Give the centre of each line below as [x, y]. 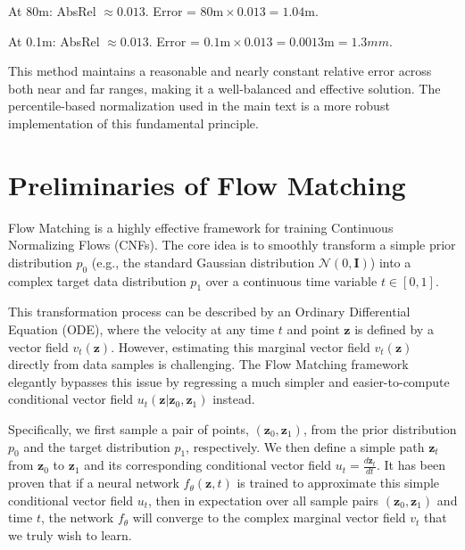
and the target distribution [97, 446]
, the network [77, 517]
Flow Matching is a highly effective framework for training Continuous [201, 227]
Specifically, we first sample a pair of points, [129, 429]
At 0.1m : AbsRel [54, 41]
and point [313, 329]
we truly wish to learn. [70, 535]
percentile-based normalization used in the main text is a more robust [199, 106]
